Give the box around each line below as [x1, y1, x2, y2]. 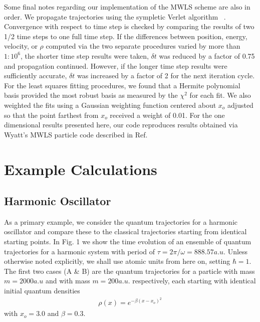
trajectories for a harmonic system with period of [4, 246, 155, 256]
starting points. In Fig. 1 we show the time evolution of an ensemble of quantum [4, 236, 251, 247]
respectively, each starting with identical [132, 275, 256, 286]
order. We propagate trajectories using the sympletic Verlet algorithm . [4, 11, 226, 22]
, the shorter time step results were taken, [20, 50, 149, 61]
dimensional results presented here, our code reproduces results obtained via [4, 119, 238, 130]
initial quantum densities [4, 285, 80, 296]
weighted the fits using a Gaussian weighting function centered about [4, 99, 216, 110]
